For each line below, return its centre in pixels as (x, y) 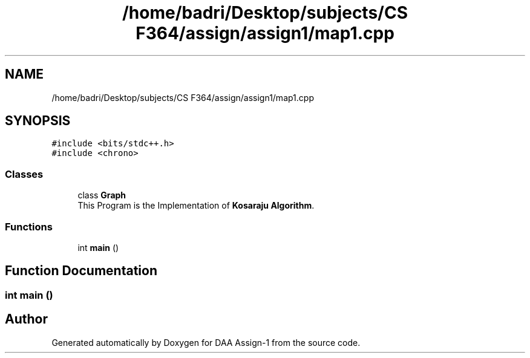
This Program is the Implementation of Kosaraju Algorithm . (196, 206)
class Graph (102, 195)
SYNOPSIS (38, 121)
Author (26, 319)
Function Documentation (81, 271)
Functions (29, 226)
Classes (24, 174)
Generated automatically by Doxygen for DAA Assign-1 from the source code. (206, 342)
